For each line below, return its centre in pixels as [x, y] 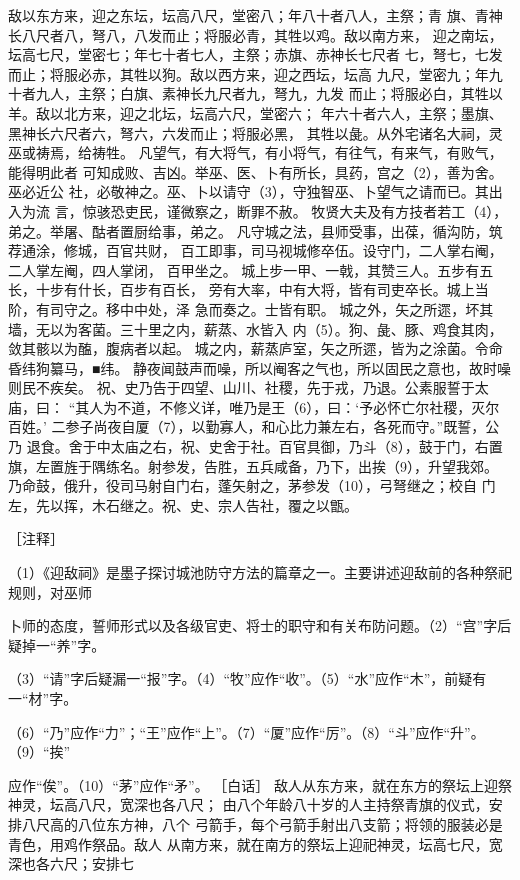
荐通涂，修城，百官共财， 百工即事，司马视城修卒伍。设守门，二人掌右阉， [255, 250]
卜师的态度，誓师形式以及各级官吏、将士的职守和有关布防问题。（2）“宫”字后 [260, 625]
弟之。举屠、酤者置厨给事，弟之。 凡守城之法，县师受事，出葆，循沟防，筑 [255, 230]
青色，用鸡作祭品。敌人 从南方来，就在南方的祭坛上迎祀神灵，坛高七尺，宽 [255, 843]
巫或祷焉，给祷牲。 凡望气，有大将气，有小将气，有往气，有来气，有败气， [255, 152]
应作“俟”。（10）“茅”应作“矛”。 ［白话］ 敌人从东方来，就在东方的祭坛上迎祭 [260, 784]
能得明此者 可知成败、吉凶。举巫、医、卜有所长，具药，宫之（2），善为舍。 [255, 171]
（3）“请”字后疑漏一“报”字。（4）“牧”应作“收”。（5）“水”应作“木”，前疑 [240, 678]
